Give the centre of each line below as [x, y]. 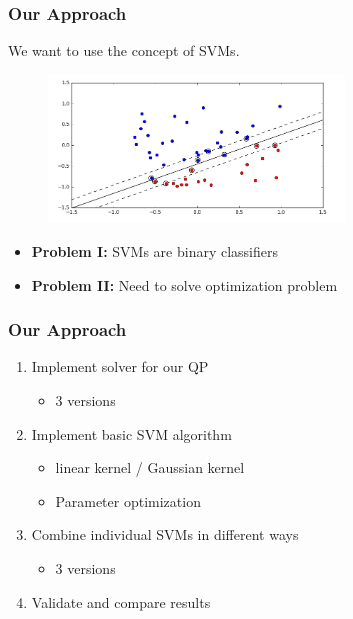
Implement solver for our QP [120, 366]
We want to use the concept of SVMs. [124, 50]
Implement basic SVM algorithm [131, 433]
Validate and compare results [121, 601]
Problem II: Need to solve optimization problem [184, 284]
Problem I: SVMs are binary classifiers [154, 250]
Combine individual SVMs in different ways [165, 534]
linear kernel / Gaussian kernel [150, 467]
